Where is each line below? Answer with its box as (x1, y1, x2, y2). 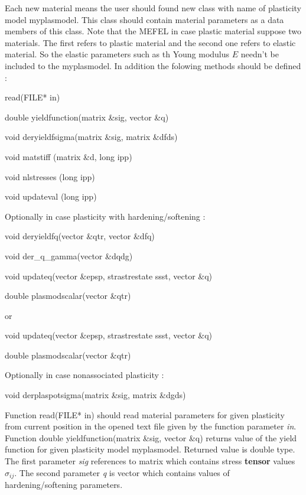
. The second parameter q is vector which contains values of (14, 466, 230, 478)
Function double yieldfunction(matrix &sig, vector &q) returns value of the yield (5, 431, 297, 444)
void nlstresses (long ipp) (5, 170, 95, 183)
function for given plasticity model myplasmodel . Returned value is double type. (5, 443, 295, 455)
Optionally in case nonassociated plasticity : (5, 369, 164, 381)
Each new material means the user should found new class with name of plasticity (5, 2, 301, 14)
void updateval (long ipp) (5, 190, 97, 203)
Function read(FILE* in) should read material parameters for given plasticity (5, 408, 285, 421)
